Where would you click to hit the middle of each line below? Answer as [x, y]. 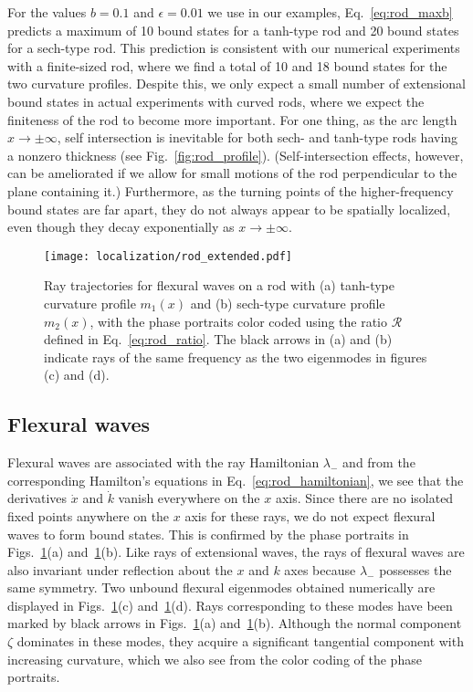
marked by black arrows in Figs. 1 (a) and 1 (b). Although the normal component [235, 623]
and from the [379, 462]
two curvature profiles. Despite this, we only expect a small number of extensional [236, 84]
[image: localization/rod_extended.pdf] [168, 256]
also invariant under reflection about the [120, 569]
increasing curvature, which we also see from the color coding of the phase [215, 659]
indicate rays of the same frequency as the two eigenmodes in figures [236, 356]
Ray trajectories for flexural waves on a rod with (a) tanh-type [219, 285]
